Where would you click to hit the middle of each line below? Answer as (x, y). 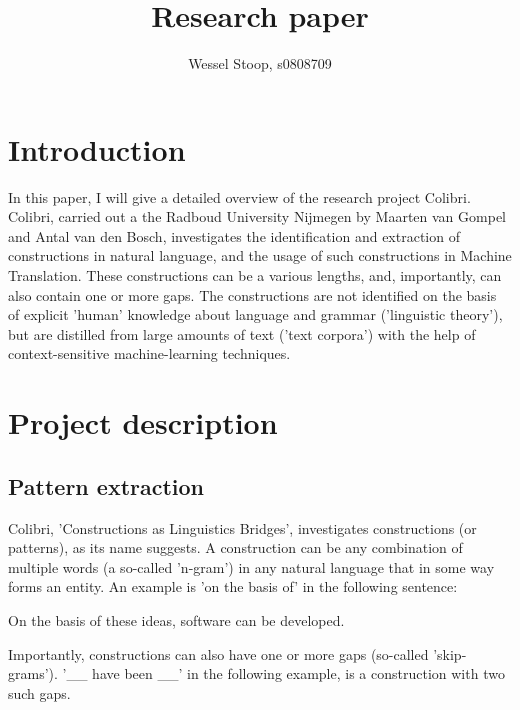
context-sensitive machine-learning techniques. (149, 353)
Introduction (97, 148)
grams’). (33, 673)
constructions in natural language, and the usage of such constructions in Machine (260, 255)
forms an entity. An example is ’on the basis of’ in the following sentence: (233, 586)
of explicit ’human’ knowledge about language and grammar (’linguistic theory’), (255, 314)
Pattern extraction (106, 485)
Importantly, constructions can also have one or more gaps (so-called (218, 653)
